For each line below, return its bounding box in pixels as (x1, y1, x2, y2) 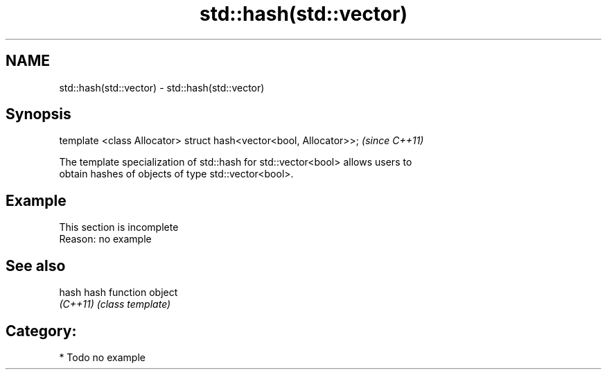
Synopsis (6, 105, 71, 123)
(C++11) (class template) (59, 298, 171, 311)
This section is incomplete (59, 221, 179, 234)
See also (6, 256, 66, 274)
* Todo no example (59, 351, 146, 363)
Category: (6, 322, 77, 340)
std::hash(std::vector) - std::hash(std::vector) (59, 81, 265, 94)
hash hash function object (59, 286, 178, 299)
